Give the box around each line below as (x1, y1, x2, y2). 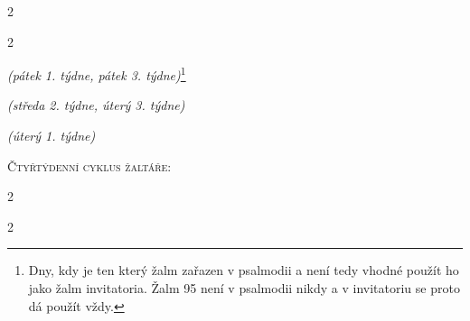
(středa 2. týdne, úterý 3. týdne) (7, 96, 185, 115)
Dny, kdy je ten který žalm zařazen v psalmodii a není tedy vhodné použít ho (28, 261, 459, 280)
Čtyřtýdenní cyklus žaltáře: (7, 156, 172, 175)
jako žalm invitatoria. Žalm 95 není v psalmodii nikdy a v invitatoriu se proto (28, 279, 460, 297)
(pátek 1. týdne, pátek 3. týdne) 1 (7, 63, 186, 84)
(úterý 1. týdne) (7, 126, 96, 145)
